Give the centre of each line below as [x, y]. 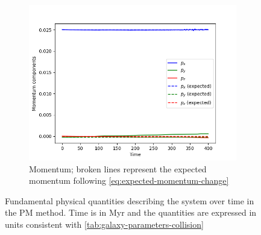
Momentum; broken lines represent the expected [118, 168]
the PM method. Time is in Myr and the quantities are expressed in [131, 212]
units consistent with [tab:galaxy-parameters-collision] [104, 224]
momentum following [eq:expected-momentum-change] [129, 180]
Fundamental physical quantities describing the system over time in [130, 200]
